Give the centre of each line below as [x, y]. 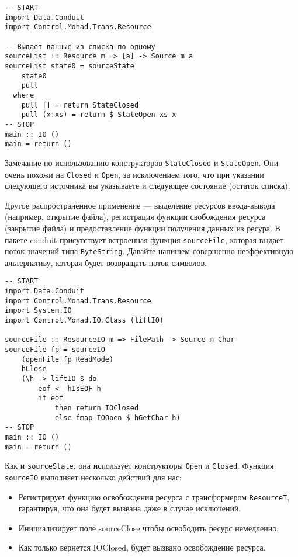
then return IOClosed [97, 408]
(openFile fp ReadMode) [67, 359]
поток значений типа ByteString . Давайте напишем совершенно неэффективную [149, 251]
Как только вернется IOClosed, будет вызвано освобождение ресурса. [142, 547]
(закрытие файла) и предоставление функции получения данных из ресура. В [143, 228]
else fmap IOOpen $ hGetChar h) [117, 418]
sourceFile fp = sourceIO [55, 350]
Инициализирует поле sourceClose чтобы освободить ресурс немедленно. [149, 527]
